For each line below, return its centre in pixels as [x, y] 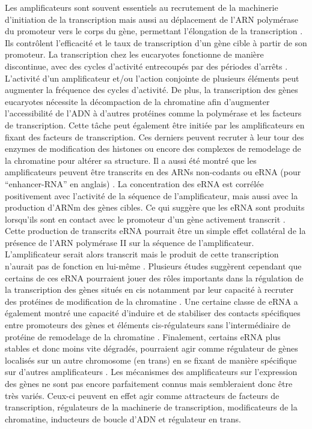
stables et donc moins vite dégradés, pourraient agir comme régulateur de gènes [151, 348]
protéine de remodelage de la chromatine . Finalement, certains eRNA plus [143, 336]
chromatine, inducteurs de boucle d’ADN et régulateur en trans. [123, 418]
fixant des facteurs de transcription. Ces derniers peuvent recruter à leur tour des [154, 136]
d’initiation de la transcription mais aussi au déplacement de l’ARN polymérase [151, 19]
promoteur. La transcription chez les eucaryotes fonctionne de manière [134, 54]
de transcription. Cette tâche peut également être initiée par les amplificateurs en [155, 124]
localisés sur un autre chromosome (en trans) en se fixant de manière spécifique [151, 360]
